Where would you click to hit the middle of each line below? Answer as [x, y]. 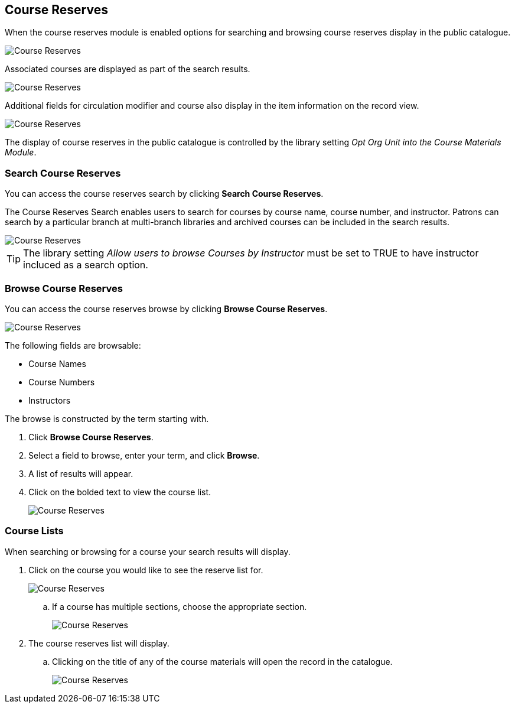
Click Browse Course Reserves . [91, 437]
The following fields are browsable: [73, 345]
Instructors [50, 400]
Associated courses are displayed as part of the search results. [128, 69]
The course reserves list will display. [99, 643]
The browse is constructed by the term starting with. [107, 418]
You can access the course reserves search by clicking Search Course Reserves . [164, 194]
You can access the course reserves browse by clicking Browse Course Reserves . [166, 308]
